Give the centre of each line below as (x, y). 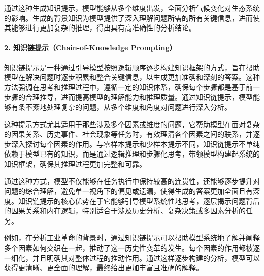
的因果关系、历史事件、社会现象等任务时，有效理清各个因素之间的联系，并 (128, 134)
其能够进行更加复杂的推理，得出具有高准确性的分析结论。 (100, 28)
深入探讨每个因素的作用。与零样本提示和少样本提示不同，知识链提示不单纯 (135, 144)
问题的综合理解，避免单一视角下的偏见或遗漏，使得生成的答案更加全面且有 (128, 191)
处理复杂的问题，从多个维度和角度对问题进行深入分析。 (139, 106)
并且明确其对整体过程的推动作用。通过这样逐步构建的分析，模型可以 (146, 257)
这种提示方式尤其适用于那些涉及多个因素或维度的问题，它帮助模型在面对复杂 (132, 124)
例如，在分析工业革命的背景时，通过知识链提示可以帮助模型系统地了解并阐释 (132, 238)
